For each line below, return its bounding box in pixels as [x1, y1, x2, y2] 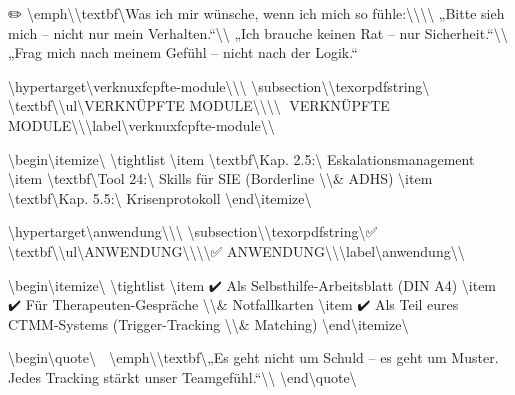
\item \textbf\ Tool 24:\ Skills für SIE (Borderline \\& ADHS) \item [8, 168, 433, 189]
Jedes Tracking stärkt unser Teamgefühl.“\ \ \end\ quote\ [8, 366, 357, 387]
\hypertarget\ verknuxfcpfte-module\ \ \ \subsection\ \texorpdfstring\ [8, 75, 430, 96]
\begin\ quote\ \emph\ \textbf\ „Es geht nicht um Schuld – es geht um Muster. [8, 347, 499, 368]
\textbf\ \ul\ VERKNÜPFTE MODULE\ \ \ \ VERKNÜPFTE [8, 95, 390, 116]
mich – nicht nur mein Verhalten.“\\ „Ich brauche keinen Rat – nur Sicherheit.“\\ [8, 22, 508, 43]
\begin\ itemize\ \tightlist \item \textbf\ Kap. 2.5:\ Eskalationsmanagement [8, 148, 475, 169]
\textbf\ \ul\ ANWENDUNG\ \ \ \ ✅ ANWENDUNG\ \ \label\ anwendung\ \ [8, 240, 465, 261]
